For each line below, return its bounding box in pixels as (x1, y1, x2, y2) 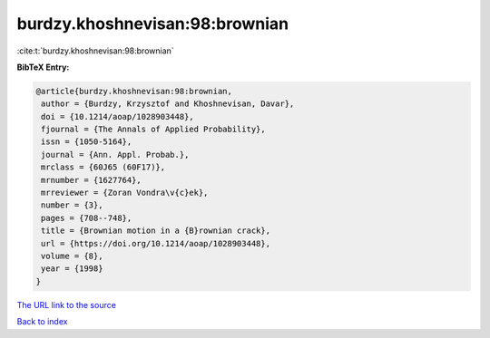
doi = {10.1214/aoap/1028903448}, (41, 111, 194, 121)
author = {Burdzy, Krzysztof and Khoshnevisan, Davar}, (41, 99, 295, 109)
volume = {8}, (41, 251, 103, 261)
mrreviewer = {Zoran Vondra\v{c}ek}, (41, 188, 209, 198)
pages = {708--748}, (41, 213, 132, 223)
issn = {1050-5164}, (41, 137, 132, 147)
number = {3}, (41, 200, 103, 210)
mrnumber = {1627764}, (41, 175, 142, 185)
